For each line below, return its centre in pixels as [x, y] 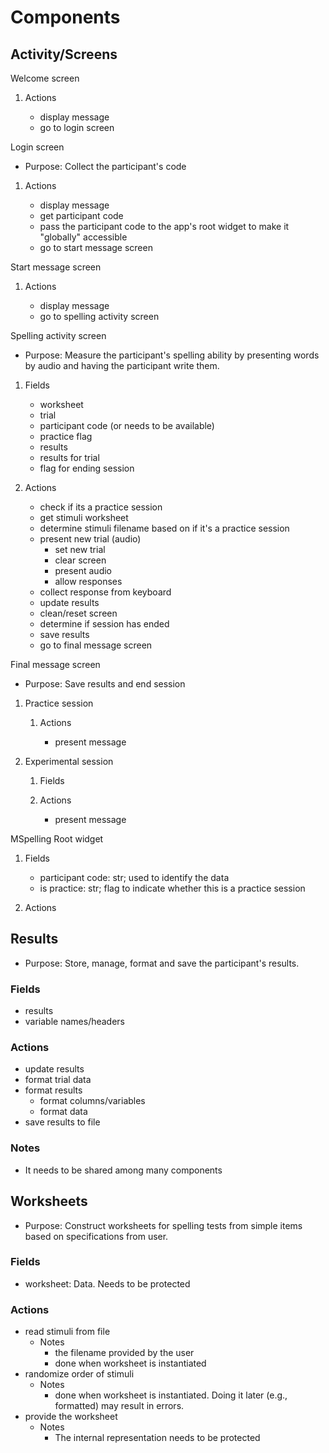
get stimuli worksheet [84, 517]
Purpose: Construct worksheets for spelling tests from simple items [163, 1225]
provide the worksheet [71, 1417]
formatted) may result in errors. [119, 1406]
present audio [83, 570]
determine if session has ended [104, 624]
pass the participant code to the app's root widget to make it [164, 226]
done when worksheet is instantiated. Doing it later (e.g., [171, 1395]
